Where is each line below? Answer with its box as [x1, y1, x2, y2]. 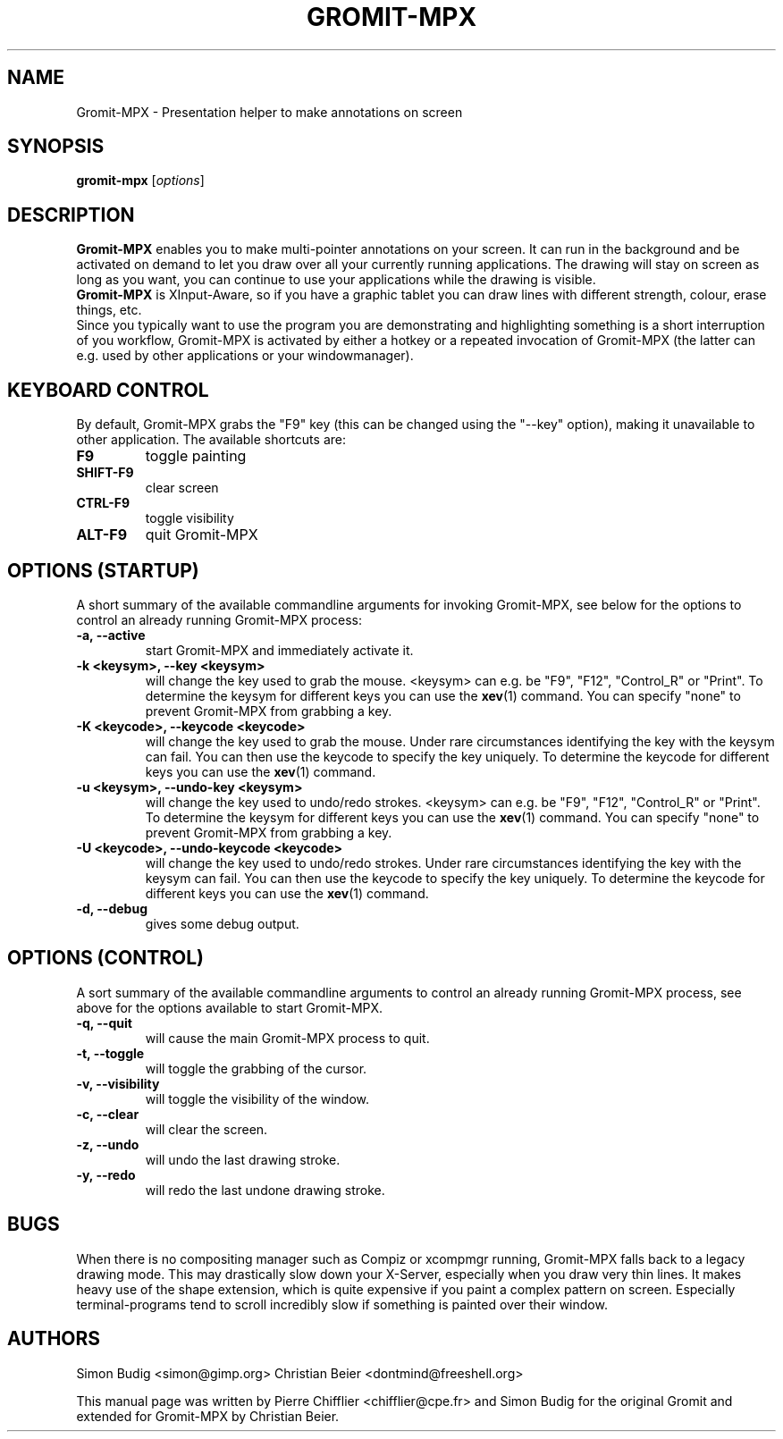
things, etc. [76, 302, 142, 318]
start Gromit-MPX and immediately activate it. [145, 642, 414, 658]
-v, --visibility [76, 1075, 160, 1091]
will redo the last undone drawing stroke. [145, 1182, 385, 1198]
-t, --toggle [76, 1045, 145, 1061]
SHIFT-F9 [76, 465, 134, 481]
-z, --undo [76, 1136, 139, 1152]
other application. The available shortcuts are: [76, 432, 346, 448]
